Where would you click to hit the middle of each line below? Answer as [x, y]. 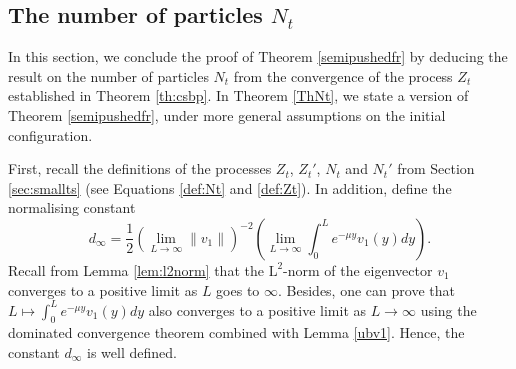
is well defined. [131, 352]
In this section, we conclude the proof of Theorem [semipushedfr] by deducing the [258, 56]
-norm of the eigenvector [358, 269]
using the [448, 309]
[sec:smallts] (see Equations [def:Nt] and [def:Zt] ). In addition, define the [230, 187]
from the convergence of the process [343, 75]
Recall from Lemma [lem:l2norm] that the [136, 269]
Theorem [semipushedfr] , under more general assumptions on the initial [227, 114]
